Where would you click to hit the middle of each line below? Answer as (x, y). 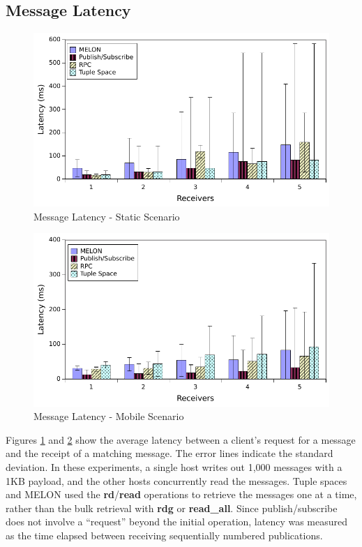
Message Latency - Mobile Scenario (109, 416)
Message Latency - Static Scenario (107, 216)
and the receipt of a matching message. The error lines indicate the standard (169, 453)
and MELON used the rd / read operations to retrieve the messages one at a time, (181, 494)
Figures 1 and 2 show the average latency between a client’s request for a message (181, 439)
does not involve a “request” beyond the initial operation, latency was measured (177, 522)
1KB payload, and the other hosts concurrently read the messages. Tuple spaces (176, 480)
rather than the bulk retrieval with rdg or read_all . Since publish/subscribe (172, 508)
